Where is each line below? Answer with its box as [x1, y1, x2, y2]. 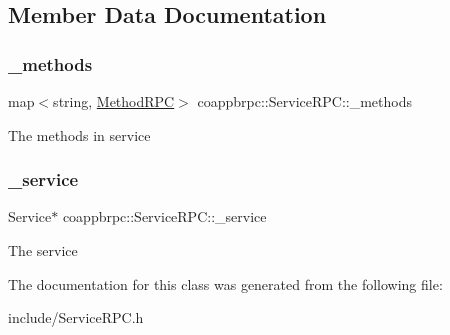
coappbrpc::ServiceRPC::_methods [197, 91, 412, 111]
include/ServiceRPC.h [8, 307, 144, 328]
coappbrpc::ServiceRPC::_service [62, 206, 267, 227]
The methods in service [8, 124, 151, 145]
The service [8, 240, 78, 260]
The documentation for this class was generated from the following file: [8, 273, 443, 294]
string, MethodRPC [53, 91, 175, 111]
